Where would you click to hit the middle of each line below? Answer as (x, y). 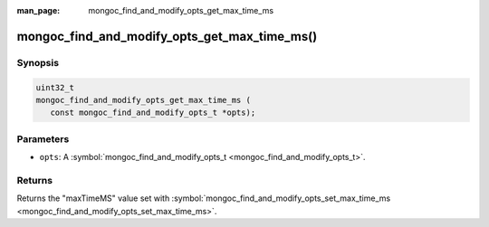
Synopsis (38, 62)
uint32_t (55, 87)
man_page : (38, 10)
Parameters (43, 138)
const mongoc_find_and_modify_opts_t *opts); (153, 113)
